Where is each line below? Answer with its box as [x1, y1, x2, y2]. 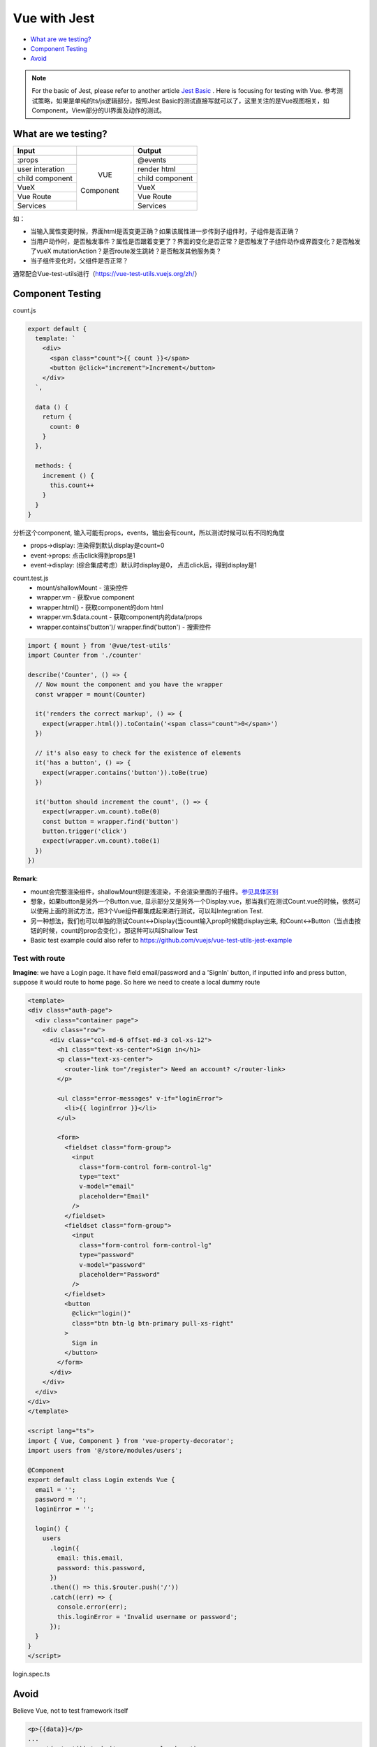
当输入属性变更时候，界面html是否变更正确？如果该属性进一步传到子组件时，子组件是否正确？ [30, 227, 300, 235]
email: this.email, [57, 1554, 124, 1562]
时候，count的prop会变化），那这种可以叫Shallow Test [42, 927, 198, 935]
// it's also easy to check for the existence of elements [35, 748, 242, 757]
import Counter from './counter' [27, 651, 142, 659]
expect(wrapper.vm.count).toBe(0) [42, 808, 161, 815]
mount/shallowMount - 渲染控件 [36, 583, 128, 592]
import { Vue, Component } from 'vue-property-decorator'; [27, 1437, 234, 1444]
